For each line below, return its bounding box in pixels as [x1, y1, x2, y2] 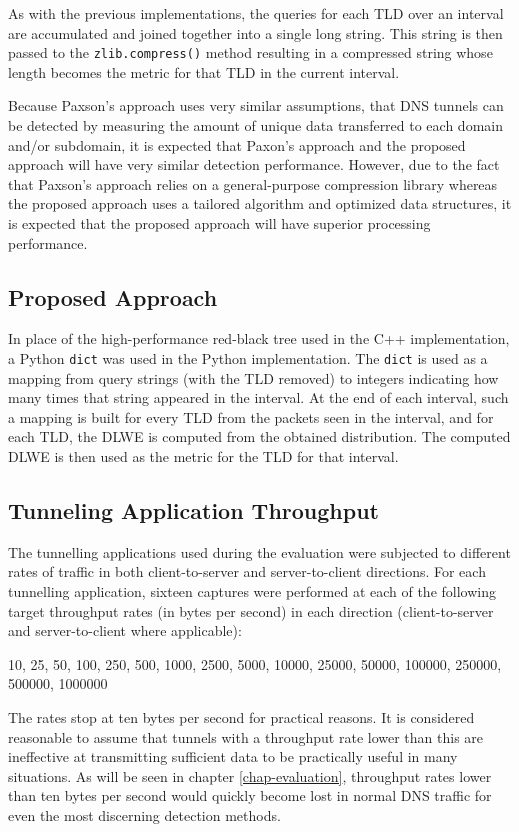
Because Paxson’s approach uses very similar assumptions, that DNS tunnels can [8, 95, 504, 116]
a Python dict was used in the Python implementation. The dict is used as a [8, 347, 488, 368]
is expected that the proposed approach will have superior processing [8, 213, 431, 233]
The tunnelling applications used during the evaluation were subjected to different [8, 541, 511, 562]
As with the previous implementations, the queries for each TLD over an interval [8, 3, 504, 23]
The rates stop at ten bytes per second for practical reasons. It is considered [8, 706, 475, 727]
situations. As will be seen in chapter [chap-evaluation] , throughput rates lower [8, 765, 492, 786]
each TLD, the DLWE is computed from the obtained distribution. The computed [8, 426, 511, 447]
